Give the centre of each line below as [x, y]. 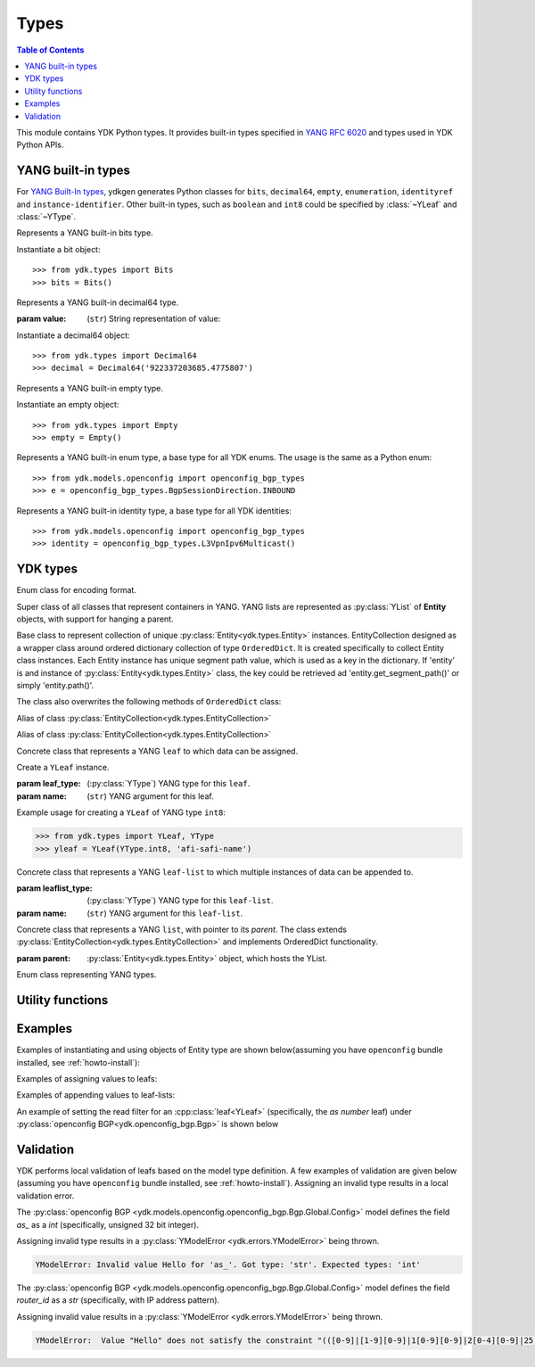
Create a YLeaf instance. [63, 767]
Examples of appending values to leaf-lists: [96, 1095]
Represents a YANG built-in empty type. [90, 388]
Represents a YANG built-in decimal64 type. [98, 302]
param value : [41, 319]
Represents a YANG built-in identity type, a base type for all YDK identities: [154, 511]
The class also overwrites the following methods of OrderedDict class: [149, 702]
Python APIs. [40, 145]
